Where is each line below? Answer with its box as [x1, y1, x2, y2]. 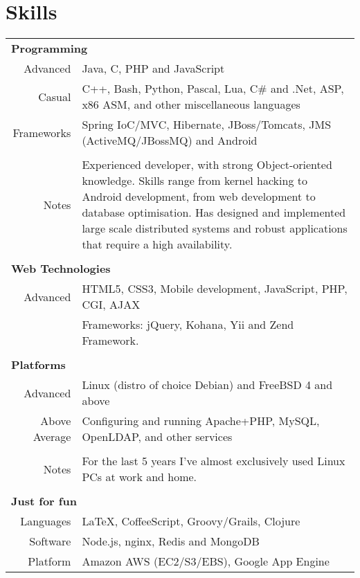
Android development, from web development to [82, 188, 316, 205]
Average [33, 428, 71, 445]
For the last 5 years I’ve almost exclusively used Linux [82, 453, 345, 469]
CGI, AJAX [82, 296, 141, 313]
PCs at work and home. [82, 469, 197, 485]
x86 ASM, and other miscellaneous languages [82, 96, 300, 113]
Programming [11, 40, 88, 57]
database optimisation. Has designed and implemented [82, 204, 346, 221]
